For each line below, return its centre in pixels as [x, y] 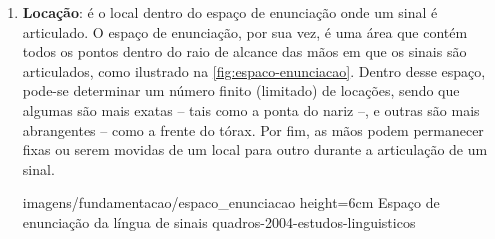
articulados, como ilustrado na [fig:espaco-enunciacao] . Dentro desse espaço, [254, 70]
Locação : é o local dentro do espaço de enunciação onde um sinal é [230, 12]
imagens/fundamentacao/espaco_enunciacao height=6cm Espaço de [231, 202]
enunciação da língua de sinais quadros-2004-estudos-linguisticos [219, 221]
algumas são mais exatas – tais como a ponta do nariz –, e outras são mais [251, 109]
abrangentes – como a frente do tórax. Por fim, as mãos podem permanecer [253, 129]
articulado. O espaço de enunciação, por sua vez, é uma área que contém [245, 31]
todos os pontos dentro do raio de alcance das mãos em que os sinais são [244, 51]
